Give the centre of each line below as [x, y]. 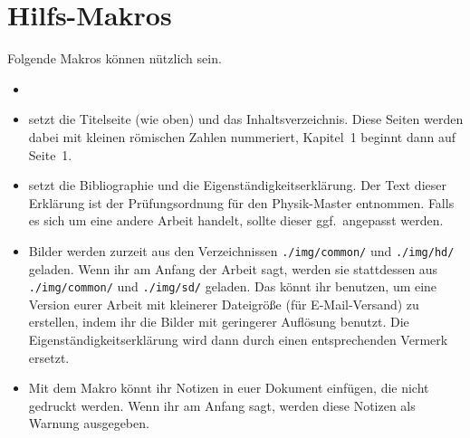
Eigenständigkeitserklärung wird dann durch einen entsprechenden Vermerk [238, 339]
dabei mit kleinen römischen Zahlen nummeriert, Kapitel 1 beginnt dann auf [242, 136]
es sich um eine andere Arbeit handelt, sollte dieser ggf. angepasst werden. [236, 220]
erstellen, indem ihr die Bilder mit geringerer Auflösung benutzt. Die [219, 322]
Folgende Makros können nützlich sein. [115, 58]
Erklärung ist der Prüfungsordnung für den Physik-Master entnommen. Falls [241, 202]
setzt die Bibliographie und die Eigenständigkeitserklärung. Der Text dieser [237, 185]
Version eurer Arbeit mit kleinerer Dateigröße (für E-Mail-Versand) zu [224, 304]
